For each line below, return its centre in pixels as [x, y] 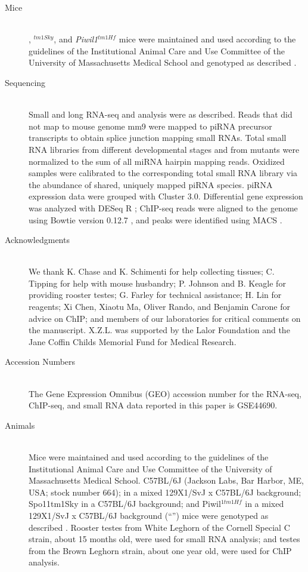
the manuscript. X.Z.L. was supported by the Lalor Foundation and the [159, 330]
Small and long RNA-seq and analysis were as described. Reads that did [161, 114]
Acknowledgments [37, 240]
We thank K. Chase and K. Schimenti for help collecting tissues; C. [152, 271]
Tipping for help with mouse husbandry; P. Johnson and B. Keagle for [157, 283]
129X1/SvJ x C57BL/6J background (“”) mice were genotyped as [149, 515]
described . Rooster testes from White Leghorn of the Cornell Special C [159, 527]
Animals [20, 425]
